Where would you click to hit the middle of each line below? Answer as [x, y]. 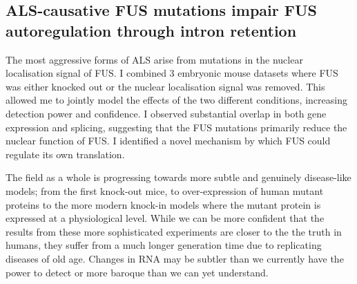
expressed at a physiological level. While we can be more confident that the [165, 218]
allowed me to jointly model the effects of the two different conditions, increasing [176, 100]
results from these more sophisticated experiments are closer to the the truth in [174, 231]
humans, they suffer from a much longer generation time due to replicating [164, 245]
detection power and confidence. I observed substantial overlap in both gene [166, 113]
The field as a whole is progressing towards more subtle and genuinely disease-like [178, 177]
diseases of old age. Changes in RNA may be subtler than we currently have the [175, 258]
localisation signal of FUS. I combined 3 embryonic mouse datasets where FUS [172, 73]
